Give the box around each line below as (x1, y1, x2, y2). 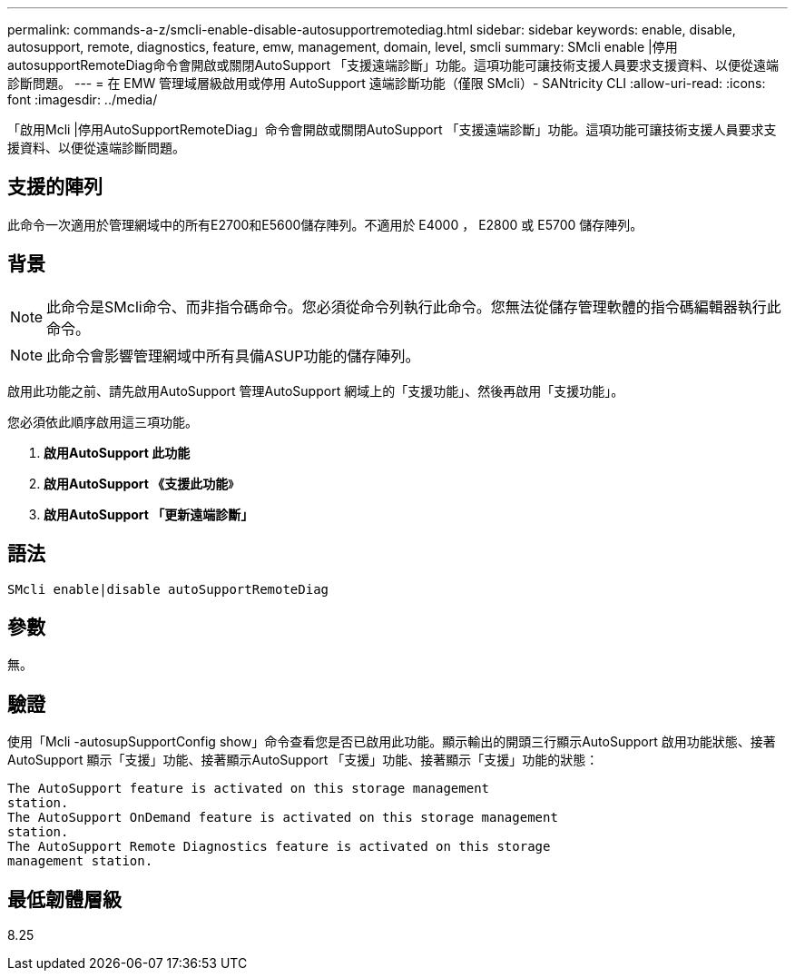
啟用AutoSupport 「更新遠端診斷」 (44, 506, 254, 522)
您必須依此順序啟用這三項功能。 (7, 413, 198, 430)
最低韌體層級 (7, 887, 122, 911)
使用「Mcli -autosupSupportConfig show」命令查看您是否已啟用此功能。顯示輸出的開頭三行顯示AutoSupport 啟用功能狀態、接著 (7, 734, 776, 750)
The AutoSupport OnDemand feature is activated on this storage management (7, 810, 558, 825)
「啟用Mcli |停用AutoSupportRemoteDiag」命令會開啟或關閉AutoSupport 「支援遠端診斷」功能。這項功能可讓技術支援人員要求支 (7, 122, 777, 137)
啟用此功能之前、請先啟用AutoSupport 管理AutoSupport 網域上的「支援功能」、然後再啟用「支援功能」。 (7, 382, 624, 399)
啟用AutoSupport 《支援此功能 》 (44, 475, 234, 491)
